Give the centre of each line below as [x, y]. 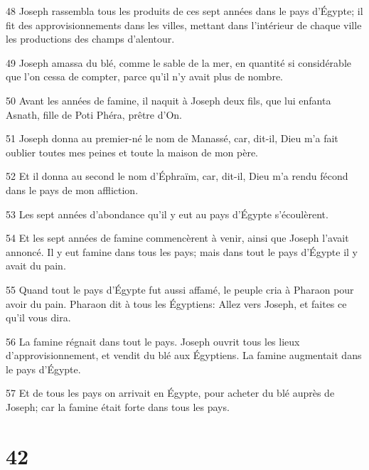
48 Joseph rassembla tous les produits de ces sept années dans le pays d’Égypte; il [184, 11]
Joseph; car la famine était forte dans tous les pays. [118, 407]
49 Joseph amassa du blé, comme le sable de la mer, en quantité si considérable [178, 62]
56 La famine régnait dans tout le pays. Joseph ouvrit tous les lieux [153, 341]
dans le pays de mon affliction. [72, 189]
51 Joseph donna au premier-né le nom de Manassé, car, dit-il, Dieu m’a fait [172, 138]
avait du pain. [36, 266]
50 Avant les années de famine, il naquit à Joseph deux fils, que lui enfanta [169, 100]
